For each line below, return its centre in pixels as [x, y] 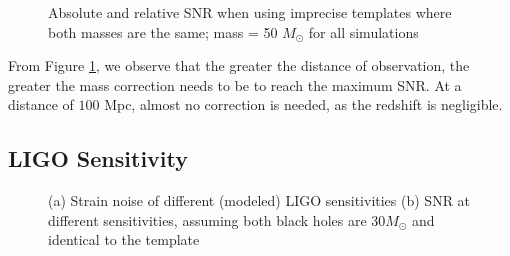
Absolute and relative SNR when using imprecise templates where [250, 12]
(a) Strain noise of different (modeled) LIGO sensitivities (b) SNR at [259, 200]
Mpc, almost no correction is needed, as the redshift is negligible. [303, 104]
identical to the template [124, 239]
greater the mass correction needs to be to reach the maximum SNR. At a [235, 84]
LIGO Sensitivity [98, 158]
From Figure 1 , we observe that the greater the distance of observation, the [239, 65]
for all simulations [363, 31]
